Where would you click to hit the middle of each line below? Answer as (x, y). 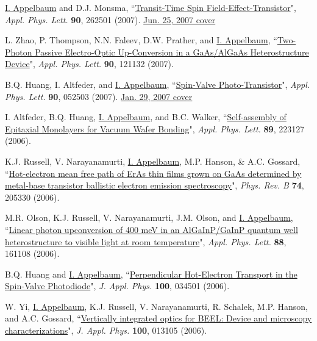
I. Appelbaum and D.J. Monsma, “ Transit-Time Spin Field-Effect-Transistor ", (151, 7)
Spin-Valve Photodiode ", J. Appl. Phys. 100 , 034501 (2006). (117, 286)
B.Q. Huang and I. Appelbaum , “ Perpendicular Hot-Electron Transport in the (151, 274)
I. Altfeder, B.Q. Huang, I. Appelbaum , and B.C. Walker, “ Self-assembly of (146, 117)
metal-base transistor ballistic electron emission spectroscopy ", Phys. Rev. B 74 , (155, 185)
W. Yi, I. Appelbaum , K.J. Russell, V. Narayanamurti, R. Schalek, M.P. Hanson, (156, 306)
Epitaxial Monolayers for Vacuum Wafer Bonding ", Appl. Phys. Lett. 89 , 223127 (155, 128)
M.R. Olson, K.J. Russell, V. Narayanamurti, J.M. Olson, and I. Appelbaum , (149, 217)
